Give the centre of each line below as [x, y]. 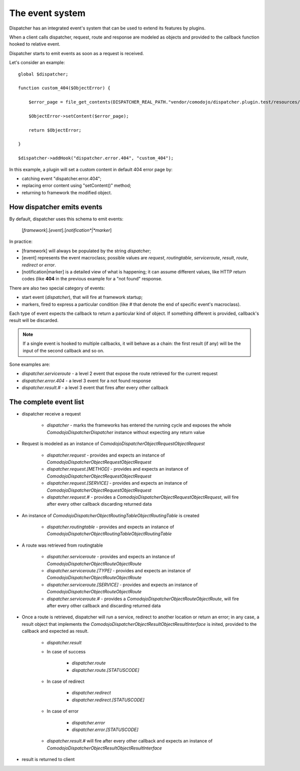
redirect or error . [39, 265]
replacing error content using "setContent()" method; [76, 186]
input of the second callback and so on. [63, 350]
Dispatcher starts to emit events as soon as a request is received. [77, 53]
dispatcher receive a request [51, 414]
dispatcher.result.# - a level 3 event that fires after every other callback [95, 388]
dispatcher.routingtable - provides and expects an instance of [110, 527]
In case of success [66, 651]
